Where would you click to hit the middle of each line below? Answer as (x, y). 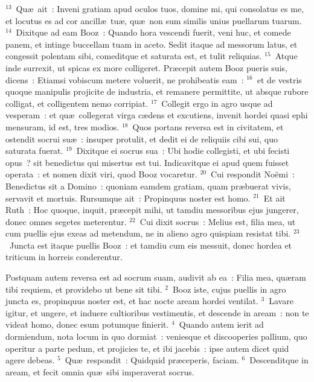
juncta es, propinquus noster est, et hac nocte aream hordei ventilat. (132, 301)
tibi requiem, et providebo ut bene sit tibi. (84, 289)
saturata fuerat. (34, 151)
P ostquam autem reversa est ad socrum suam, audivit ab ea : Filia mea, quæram (156, 277)
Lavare (281, 301)
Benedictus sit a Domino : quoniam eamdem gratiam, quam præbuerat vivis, (148, 186)
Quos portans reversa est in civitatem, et (208, 126)
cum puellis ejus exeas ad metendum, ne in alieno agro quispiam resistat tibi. (148, 233)
